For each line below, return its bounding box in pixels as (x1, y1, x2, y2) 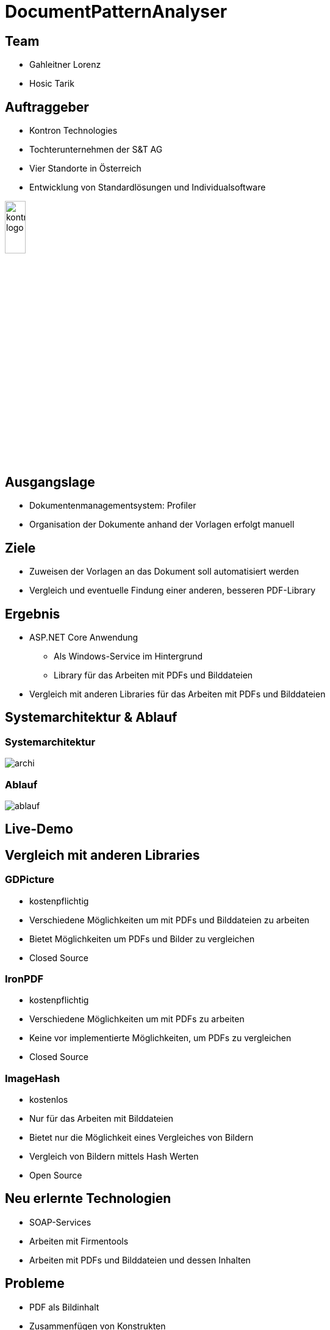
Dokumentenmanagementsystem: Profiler (29, 500, 196, 511)
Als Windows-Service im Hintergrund (54, 650, 203, 661)
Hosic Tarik (29, 78, 74, 89)
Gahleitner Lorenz (29, 59, 101, 70)
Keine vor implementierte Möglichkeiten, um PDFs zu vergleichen (29, 1033, 292, 1044)
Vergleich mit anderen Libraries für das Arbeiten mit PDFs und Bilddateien (29, 688, 326, 699)
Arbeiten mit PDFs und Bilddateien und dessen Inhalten (29, 1254, 251, 1265)
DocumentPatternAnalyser (5, 1, 228, 22)
